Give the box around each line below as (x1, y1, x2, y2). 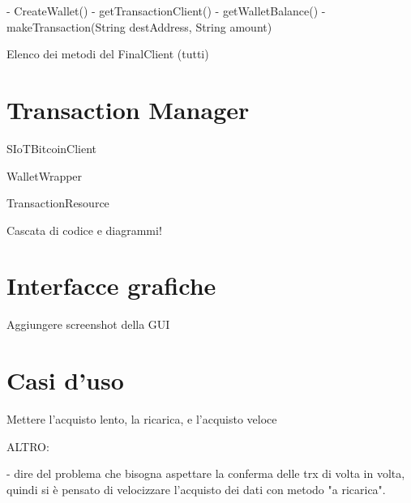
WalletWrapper (6, 167, 83, 184)
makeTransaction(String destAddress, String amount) (6, 18, 272, 35)
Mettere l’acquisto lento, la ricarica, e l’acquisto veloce (6, 411, 277, 428)
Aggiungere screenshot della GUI (6, 316, 170, 333)
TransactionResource (6, 194, 109, 211)
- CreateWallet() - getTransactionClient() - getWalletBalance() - (6, 2, 326, 19)
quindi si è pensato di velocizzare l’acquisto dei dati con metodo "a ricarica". (6, 480, 386, 497)
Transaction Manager (6, 92, 250, 126)
